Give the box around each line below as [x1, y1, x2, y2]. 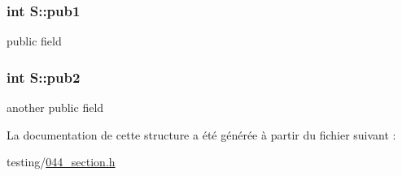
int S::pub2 [7, 67, 81, 87]
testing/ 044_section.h [7, 153, 116, 170]
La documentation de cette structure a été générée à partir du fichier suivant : [7, 126, 396, 143]
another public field [7, 99, 104, 116]
